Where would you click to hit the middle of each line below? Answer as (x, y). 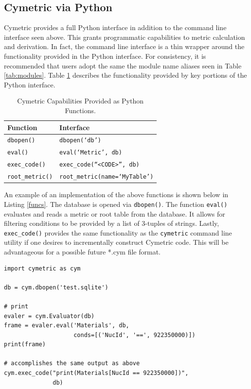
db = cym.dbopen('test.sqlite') (56, 287)
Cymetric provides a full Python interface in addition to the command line (115, 27)
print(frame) (25, 345)
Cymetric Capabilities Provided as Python (81, 101)
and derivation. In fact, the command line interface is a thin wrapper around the (124, 46)
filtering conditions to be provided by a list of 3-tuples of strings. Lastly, (112, 223)
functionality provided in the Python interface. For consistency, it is (105, 56)
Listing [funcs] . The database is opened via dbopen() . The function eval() (116, 204)
